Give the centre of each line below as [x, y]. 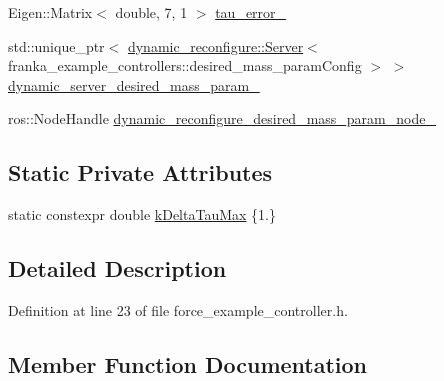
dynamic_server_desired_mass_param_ [134, 84]
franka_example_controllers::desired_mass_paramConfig [185, 65]
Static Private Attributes [140, 172]
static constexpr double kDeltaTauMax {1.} [142, 214]
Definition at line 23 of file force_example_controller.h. [178, 309]
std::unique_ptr [56, 45]
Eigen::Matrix [50, 12]
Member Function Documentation [188, 363]
